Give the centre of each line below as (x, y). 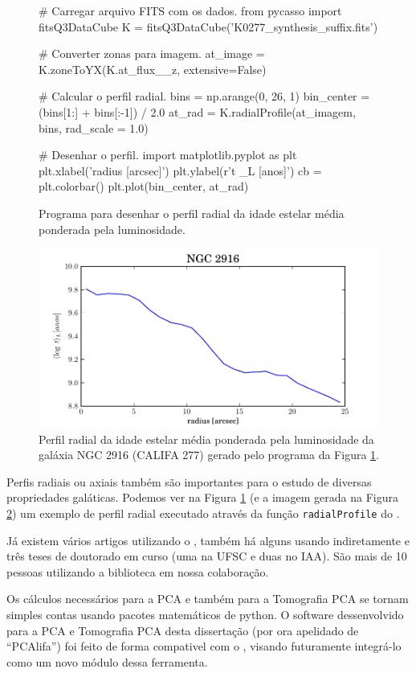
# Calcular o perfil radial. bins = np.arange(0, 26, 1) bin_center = (204, 96)
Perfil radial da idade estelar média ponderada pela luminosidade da (206, 439)
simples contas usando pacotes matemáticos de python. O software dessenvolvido (205, 615)
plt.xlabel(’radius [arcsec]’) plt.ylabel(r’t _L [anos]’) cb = (180, 170)
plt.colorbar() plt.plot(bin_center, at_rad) (144, 186)
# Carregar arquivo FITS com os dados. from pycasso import (190, 10)
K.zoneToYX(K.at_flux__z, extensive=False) (153, 69)
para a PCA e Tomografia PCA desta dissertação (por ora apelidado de (183, 630)
